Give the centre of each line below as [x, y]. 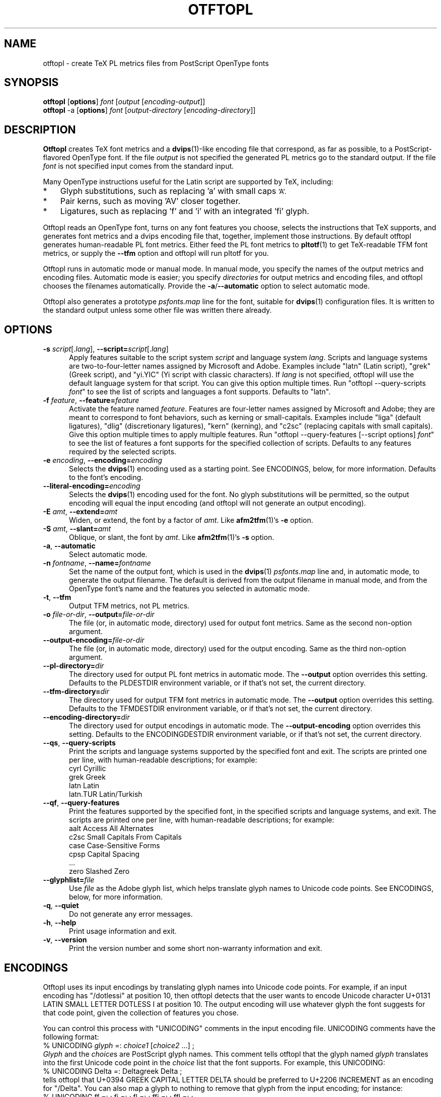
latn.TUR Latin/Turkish [106, 794]
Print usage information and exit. [123, 931]
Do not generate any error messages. [131, 914]
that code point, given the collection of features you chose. [141, 1012]
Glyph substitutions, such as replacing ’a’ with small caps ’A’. [173, 191]
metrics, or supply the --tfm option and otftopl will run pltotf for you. [156, 253]
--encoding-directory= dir [86, 717]
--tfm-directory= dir [76, 692]
